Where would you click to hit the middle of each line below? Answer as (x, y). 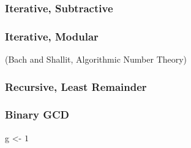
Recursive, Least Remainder (76, 86)
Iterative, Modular (52, 36)
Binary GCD (37, 115)
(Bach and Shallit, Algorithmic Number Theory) (96, 59)
